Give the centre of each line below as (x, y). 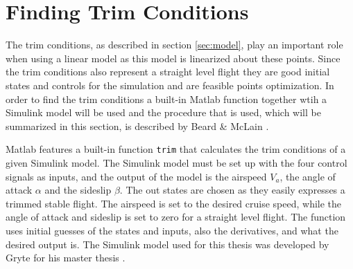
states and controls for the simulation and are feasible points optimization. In (170, 85)
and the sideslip (78, 190)
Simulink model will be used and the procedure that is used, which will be (163, 112)
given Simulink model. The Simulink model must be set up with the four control (176, 162)
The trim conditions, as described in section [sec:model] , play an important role (174, 45)
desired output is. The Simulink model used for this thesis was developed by (167, 244)
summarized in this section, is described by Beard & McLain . (137, 126)
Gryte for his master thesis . (66, 258)
